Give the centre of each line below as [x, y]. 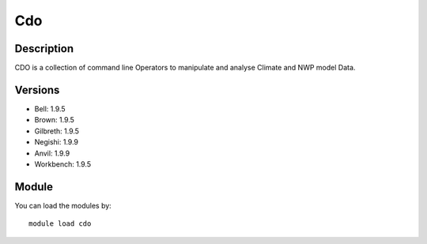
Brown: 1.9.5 [55, 120]
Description [44, 49]
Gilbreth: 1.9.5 [57, 131]
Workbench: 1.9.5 [63, 164]
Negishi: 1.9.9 [57, 142]
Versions [37, 90]
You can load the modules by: [63, 205]
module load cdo [60, 224]
